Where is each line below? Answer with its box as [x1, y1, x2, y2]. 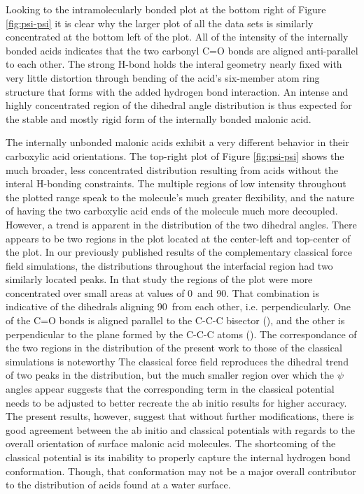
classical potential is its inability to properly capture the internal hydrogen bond [6, 450, 351, 464]
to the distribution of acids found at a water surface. [6, 477, 231, 492]
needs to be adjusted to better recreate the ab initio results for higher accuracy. [6, 395, 347, 409]
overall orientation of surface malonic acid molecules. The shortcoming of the [6, 436, 336, 451]
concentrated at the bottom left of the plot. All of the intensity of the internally [6, 29, 349, 44]
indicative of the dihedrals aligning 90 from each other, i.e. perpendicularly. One [6, 299, 351, 314]
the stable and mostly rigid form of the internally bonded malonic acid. [6, 111, 311, 126]
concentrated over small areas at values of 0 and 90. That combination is [6, 285, 319, 300]
